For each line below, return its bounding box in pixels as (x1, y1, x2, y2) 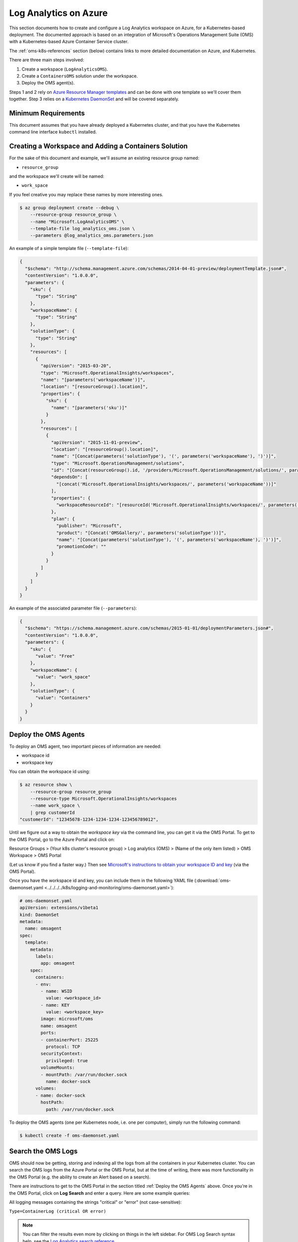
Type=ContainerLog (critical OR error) (9, 1209, 106, 1214)
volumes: (35, 1086, 57, 1091)
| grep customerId (30, 810, 75, 815)
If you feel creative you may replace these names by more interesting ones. (9, 191, 163, 197)
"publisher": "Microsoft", (56, 523, 122, 529)
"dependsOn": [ (51, 474, 88, 480)
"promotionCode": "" (56, 544, 106, 549)
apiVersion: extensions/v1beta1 (19, 905, 99, 911)
